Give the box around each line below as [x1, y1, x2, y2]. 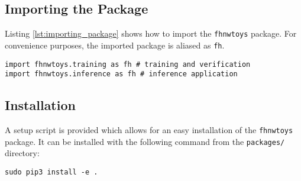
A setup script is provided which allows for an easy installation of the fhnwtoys [5, 124, 293, 136]
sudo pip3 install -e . [5, 167, 98, 176]
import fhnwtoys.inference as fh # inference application [5, 70, 238, 79]
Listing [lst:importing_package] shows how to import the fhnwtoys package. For [5, 27, 297, 40]
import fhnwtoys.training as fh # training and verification [5, 60, 251, 69]
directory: [5, 147, 40, 159]
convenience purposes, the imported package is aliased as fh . [5, 38, 225, 51]
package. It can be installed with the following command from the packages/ [5, 135, 285, 147]
